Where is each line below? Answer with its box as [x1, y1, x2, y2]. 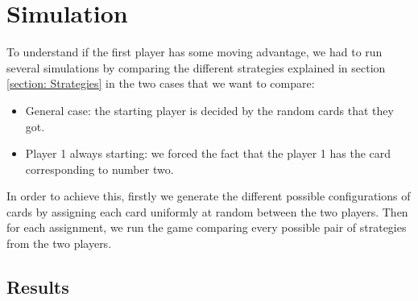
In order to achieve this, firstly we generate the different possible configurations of [6, 188, 411, 204]
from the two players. [6, 235, 112, 252]
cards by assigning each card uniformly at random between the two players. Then [6, 203, 408, 220]
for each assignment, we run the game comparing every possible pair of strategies [6, 219, 407, 236]
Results [6, 274, 69, 299]
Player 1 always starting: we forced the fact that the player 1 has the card [25, 145, 391, 162]
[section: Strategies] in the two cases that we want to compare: [6, 75, 315, 92]
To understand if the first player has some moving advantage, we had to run [6, 43, 383, 60]
